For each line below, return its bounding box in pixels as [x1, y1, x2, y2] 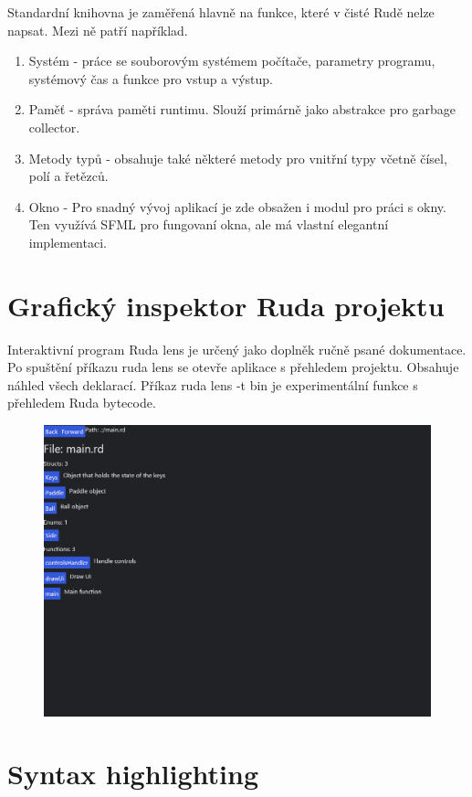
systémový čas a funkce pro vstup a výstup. [28, 69, 273, 88]
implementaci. [28, 232, 107, 251]
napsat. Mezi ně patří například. [7, 20, 188, 39]
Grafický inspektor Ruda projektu [7, 286, 445, 324]
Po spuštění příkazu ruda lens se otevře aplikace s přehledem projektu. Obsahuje [7, 357, 459, 377]
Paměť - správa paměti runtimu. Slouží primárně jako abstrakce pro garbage [28, 100, 456, 119]
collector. [28, 117, 80, 136]
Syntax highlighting [7, 755, 258, 792]
